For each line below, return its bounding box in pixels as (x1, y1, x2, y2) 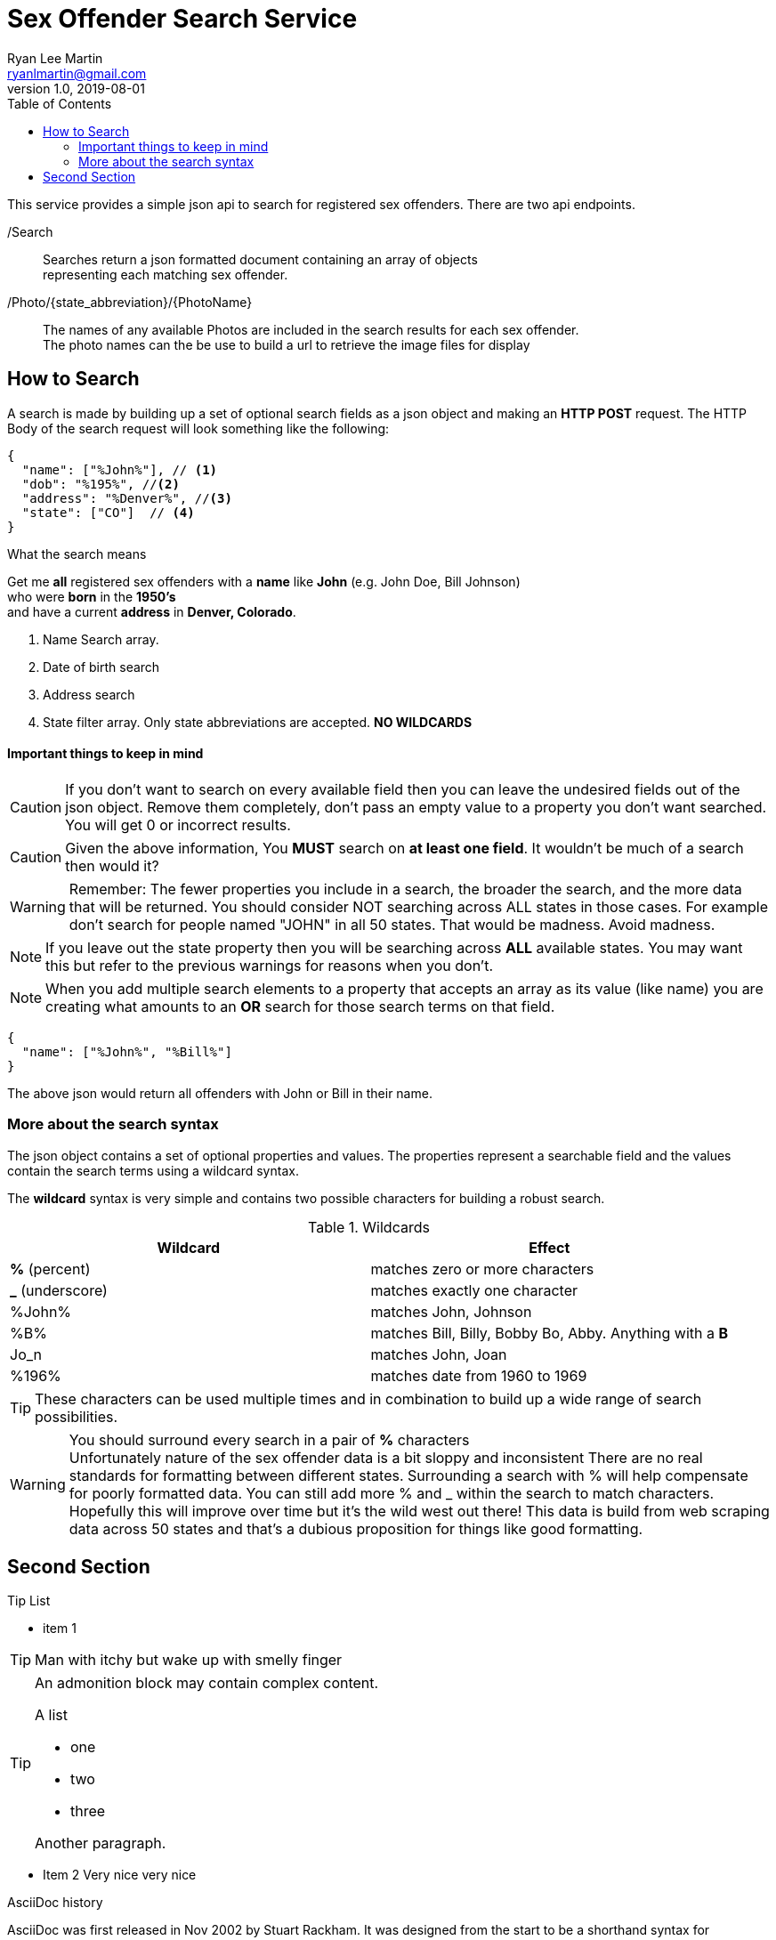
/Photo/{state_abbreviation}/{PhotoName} (7, 294, 253, 310)
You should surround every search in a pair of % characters (69, 1430, 470, 1449)
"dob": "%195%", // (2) (21, 476, 180, 491)
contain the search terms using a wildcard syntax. (7, 1162, 299, 1178)
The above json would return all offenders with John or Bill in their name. (7, 1085, 432, 1101)
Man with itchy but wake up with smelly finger (35, 1651, 343, 1669)
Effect (529, 1238, 570, 1257)
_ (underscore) (10, 1281, 108, 1299)
